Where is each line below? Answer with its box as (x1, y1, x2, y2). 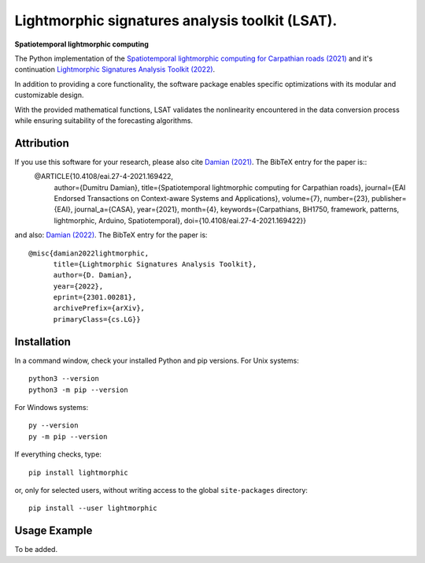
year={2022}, (53, 281, 104, 291)
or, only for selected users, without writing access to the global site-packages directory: (14, 485, 309, 494)
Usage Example (14, 524, 93, 538)
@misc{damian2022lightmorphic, (28, 248, 150, 258)
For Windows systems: (14, 402, 89, 412)
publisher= (371, 193, 407, 203)
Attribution (14, 136, 70, 150)
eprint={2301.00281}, (53, 293, 137, 302)
